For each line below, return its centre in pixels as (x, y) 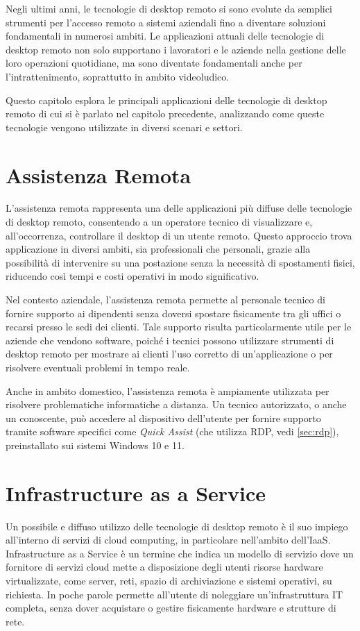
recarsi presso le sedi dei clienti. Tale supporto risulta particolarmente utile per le (179, 327)
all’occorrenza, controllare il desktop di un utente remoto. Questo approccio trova (179, 235)
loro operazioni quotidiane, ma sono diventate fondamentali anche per (154, 63)
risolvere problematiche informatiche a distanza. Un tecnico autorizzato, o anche (176, 404)
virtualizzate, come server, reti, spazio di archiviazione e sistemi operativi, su (169, 581)
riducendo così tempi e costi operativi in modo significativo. (132, 276)
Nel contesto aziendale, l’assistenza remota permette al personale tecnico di (165, 300)
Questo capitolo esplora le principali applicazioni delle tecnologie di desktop (166, 100)
